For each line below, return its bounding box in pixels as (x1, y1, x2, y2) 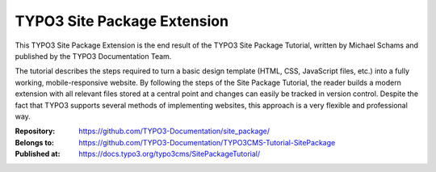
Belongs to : (15, 137, 54, 147)
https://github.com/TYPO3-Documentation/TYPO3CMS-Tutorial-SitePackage (78, 137, 336, 147)
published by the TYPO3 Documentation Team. (15, 51, 172, 61)
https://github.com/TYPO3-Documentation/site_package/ (78, 126, 270, 136)
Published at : (15, 149, 61, 159)
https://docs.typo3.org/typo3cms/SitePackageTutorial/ (78, 149, 261, 159)
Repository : (15, 126, 56, 136)
